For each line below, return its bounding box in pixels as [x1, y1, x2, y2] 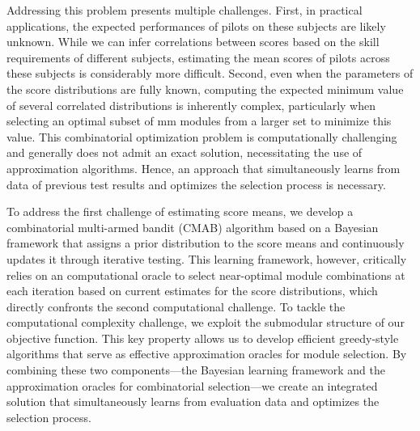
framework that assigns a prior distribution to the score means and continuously [6, 235, 405, 251]
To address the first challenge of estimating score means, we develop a [6, 203, 354, 220]
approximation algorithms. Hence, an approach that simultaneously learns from [6, 159, 401, 176]
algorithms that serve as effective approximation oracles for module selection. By [6, 345, 407, 362]
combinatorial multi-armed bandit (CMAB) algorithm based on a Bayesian [6, 218, 379, 235]
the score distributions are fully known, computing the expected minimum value [6, 80, 404, 97]
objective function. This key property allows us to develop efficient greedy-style [6, 329, 399, 346]
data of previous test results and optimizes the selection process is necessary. [6, 175, 386, 192]
